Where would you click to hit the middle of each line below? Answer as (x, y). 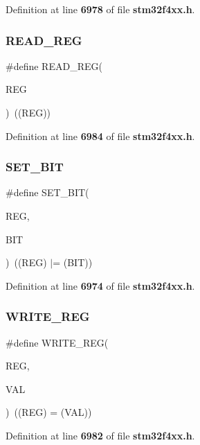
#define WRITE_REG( (57, 342)
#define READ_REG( (54, 66)
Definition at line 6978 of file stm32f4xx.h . (100, 9)
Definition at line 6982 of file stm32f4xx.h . (100, 435)
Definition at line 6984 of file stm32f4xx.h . (100, 136)
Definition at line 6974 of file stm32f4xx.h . (100, 285)
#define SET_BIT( (47, 192)
